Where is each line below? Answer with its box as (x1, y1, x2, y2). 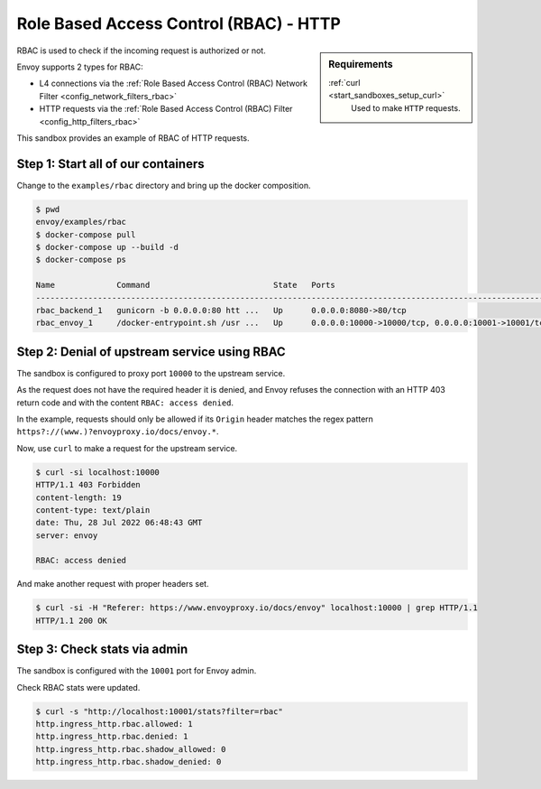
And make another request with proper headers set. (16, 579, 209, 589)
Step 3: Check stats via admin (16, 642, 188, 657)
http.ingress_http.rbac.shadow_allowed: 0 (35, 744, 226, 754)
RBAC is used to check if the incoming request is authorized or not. (16, 45, 266, 56)
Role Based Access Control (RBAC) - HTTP (16, 14, 342, 33)
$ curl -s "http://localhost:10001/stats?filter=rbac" (35, 706, 283, 717)
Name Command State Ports (35, 280, 335, 291)
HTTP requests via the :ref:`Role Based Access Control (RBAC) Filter (39, 104, 293, 115)
